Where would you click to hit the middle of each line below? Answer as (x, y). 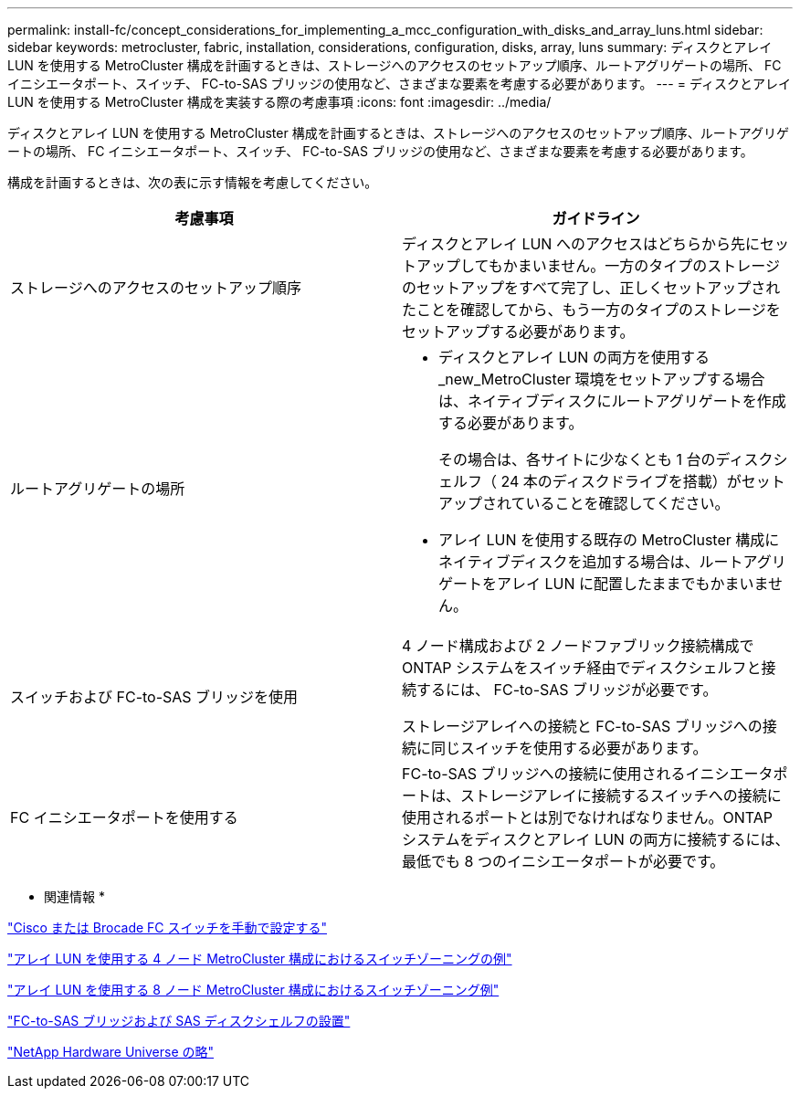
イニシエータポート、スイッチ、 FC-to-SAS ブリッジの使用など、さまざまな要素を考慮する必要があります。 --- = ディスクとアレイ (399, 84)
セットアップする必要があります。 (518, 332)
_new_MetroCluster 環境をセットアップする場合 (602, 379)
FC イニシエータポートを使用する (124, 817)
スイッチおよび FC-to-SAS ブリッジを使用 (154, 697)
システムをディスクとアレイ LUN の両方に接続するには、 (596, 839)
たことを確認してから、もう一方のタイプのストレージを (591, 310)
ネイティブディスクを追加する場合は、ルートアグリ (612, 562)
